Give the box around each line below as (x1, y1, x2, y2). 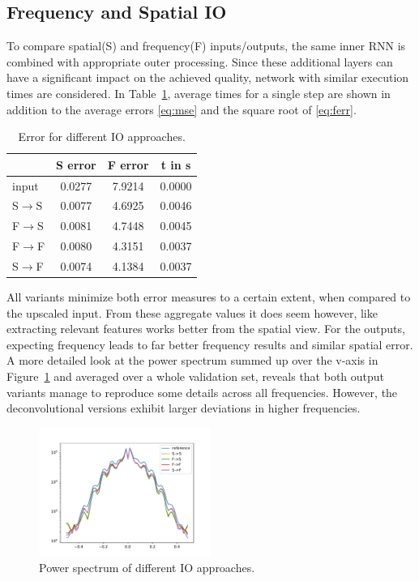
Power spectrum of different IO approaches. (39, 559, 255, 576)
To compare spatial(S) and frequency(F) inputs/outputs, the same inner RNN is (6, 37, 406, 54)
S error (56, 156, 96, 173)
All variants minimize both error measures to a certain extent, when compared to (6, 288, 411, 305)
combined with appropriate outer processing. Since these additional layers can (6, 53, 393, 70)
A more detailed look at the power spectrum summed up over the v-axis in (6, 352, 378, 369)
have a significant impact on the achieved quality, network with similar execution (6, 69, 409, 86)
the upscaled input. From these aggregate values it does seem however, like (6, 304, 378, 321)
